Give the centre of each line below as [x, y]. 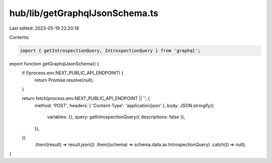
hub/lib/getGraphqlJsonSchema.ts [84, 13]
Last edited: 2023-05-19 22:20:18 [44, 28]
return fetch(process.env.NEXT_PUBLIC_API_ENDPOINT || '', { [86, 99]
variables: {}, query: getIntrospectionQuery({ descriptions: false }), [116, 117]
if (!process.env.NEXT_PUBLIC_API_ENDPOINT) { [73, 73]
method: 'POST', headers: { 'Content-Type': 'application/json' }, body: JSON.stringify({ [124, 105]
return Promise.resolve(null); [64, 80]
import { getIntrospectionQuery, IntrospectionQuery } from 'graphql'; [110, 51]
